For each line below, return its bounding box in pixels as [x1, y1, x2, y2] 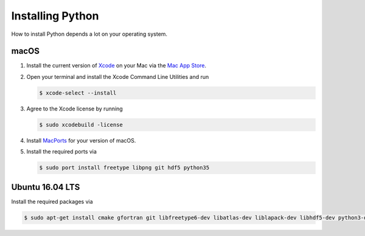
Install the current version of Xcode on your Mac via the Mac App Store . [26, 62, 207, 69]
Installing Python [11, 9, 99, 22]
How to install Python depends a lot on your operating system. [11, 30, 167, 38]
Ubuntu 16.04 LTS [11, 182, 80, 192]
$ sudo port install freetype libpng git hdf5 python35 [39, 164, 210, 171]
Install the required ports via [26, 148, 97, 155]
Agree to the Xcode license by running [26, 105, 123, 112]
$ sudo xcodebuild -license [39, 121, 123, 128]
